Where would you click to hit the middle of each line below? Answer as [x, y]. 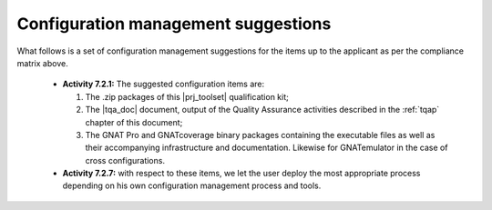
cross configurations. [125, 160]
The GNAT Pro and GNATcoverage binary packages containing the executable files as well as [260, 135]
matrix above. [42, 63]
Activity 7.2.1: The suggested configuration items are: [164, 84]
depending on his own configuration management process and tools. [192, 185]
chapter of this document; [134, 122]
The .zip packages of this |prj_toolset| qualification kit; [187, 96]
